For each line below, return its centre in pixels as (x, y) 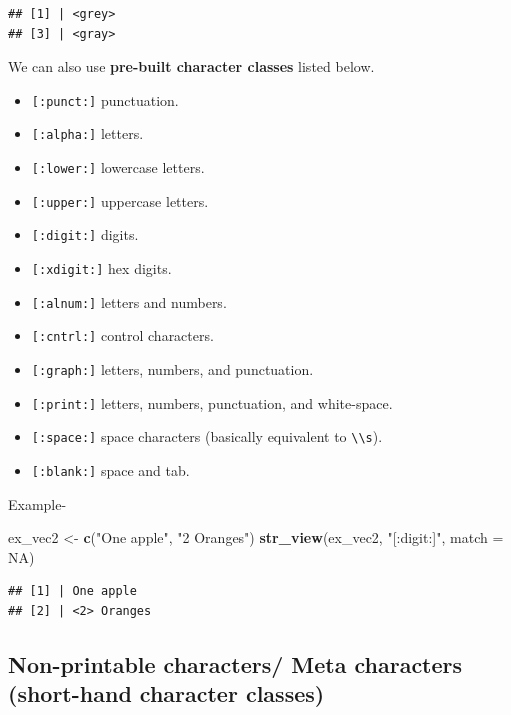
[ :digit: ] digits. (85, 234)
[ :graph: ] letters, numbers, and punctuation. (172, 369)
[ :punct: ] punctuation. (105, 99)
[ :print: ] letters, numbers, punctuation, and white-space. (212, 402)
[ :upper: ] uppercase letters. (120, 200)
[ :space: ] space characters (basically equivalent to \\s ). (207, 436)
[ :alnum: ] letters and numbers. (129, 301)
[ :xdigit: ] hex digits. (101, 268)
